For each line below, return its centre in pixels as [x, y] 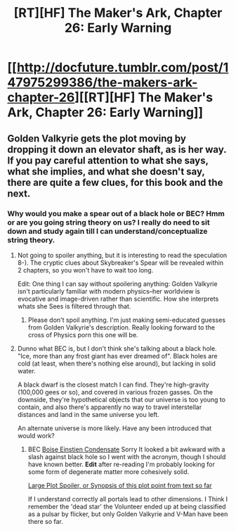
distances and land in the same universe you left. [88, 414]
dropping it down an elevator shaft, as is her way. [117, 149]
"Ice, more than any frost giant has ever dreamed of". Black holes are [117, 356]
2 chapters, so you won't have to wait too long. [85, 270]
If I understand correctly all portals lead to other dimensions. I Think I [128, 499]
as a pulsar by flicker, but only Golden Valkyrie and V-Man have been [128, 514]
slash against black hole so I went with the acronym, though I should [127, 456]
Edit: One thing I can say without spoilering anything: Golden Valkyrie [117, 284]
